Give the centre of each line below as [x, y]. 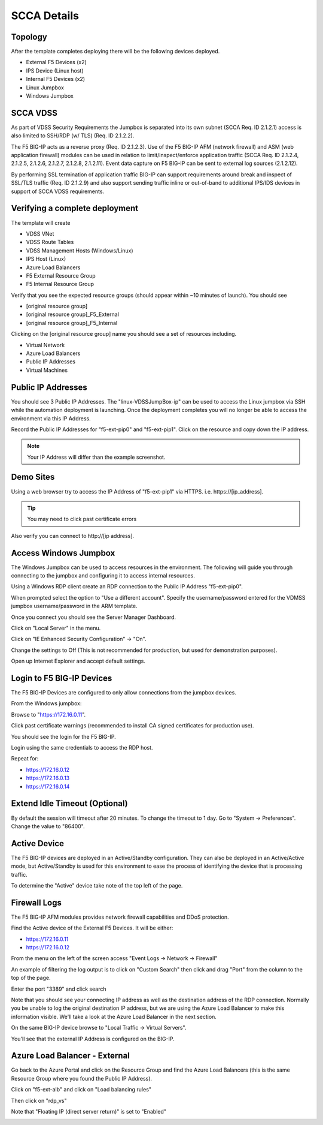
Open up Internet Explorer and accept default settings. [78, 661]
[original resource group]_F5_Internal [72, 323]
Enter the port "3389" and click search [59, 989]
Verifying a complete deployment [75, 208]
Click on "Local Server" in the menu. [56, 628]
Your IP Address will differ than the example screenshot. [96, 457]
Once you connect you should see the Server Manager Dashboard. [94, 617]
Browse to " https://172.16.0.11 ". [48, 714]
